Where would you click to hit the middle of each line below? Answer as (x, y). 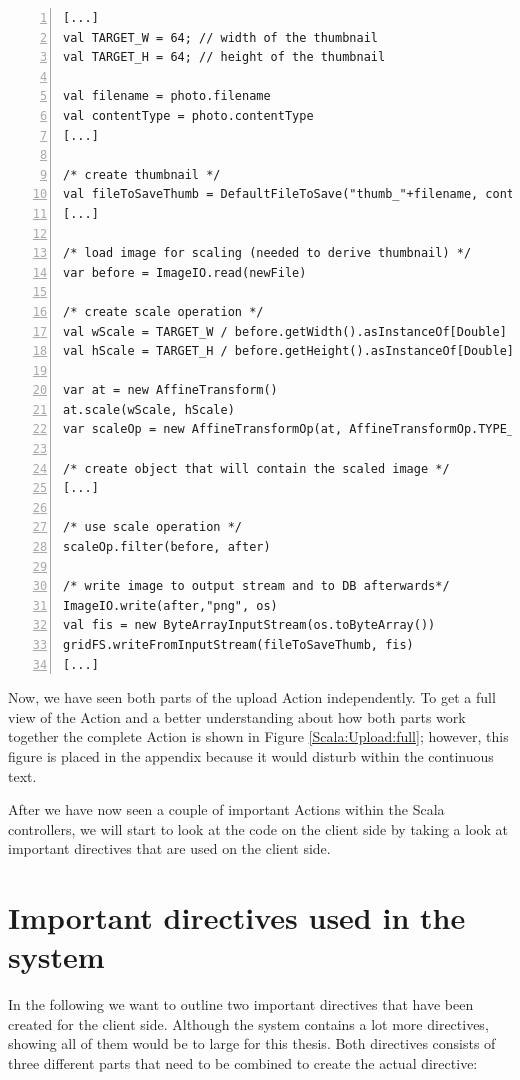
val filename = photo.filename (167, 96)
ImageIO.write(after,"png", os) (170, 605)
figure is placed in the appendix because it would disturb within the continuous (251, 755)
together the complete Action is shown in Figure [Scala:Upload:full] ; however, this (258, 736)
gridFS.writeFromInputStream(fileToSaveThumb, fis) (238, 645)
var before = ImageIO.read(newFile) (185, 272)
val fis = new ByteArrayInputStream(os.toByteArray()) (249, 625)
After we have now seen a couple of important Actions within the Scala (226, 809)
